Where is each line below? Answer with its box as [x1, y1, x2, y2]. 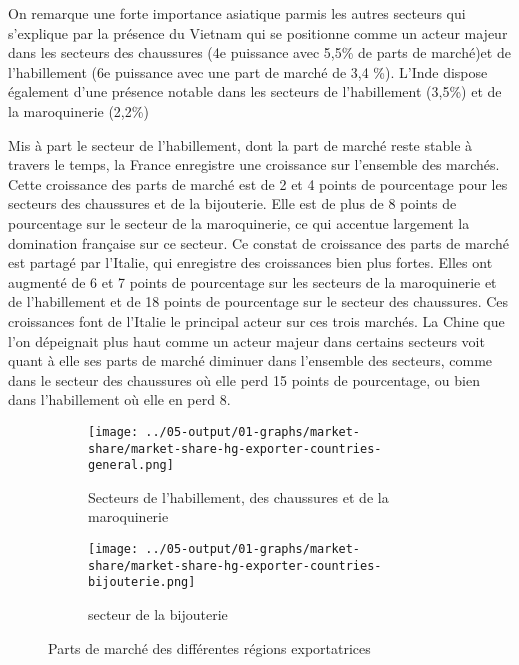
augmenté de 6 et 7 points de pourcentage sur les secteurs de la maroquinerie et [8, 271, 497, 292]
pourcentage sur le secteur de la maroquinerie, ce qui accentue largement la [8, 212, 470, 233]
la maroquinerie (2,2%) [8, 100, 149, 121]
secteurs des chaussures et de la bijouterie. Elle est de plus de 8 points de [8, 193, 457, 214]
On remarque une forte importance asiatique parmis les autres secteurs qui [8, 3, 466, 23]
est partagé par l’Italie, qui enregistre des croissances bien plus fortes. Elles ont [8, 252, 493, 273]
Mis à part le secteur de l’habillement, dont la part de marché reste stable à [8, 134, 473, 155]
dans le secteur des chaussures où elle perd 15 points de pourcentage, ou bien [8, 369, 480, 390]
